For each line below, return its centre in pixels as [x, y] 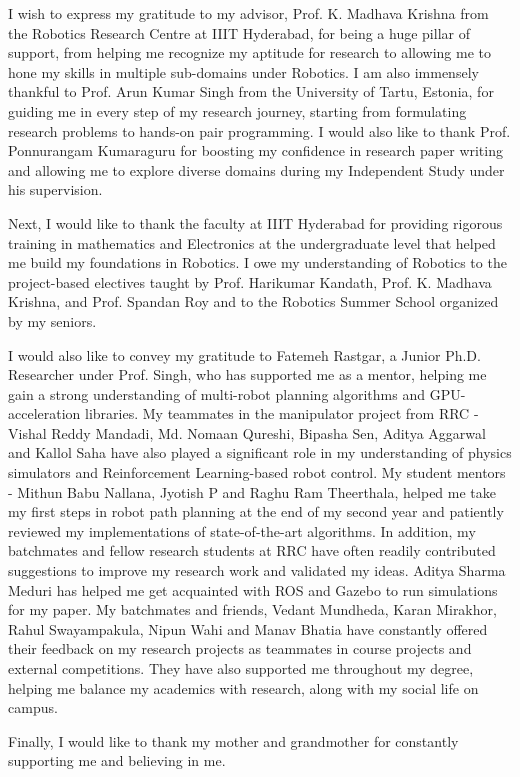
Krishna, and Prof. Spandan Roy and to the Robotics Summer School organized [253, 301]
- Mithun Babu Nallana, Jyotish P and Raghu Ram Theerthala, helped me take [252, 491]
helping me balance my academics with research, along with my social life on [243, 687]
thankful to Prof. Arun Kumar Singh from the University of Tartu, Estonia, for [251, 91]
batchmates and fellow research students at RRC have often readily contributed [252, 550]
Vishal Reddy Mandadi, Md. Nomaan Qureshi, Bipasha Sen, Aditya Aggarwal [247, 432]
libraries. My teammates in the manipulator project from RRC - [282, 413]
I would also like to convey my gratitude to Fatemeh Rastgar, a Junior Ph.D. [244, 354]
